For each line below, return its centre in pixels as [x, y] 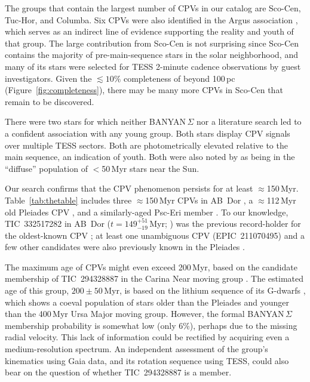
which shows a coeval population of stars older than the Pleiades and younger [147, 302]
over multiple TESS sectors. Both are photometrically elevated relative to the [146, 145]
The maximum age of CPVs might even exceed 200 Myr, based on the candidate [151, 267]
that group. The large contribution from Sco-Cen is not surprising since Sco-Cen [152, 43]
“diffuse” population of [46, 168]
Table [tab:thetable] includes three [68, 200]
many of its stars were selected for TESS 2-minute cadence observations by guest [153, 66]
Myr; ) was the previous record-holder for [225, 224]
